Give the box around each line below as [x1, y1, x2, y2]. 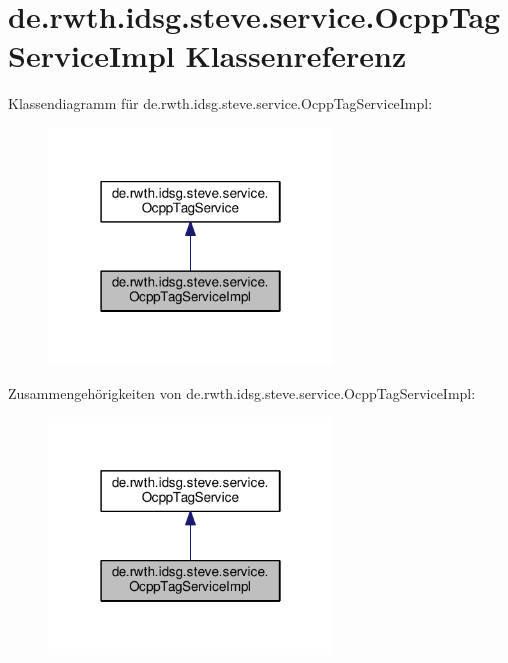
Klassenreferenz [185, 35, 407, 76]
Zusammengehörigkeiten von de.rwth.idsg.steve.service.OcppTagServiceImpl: [8, 382, 476, 403]
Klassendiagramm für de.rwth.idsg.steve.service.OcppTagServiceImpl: [8, 93, 433, 114]
